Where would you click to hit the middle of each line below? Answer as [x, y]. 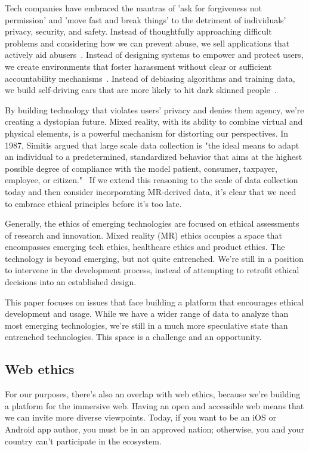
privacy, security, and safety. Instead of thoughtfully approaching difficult [138, 31]
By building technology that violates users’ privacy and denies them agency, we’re [154, 109]
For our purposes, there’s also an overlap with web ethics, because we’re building [153, 394]
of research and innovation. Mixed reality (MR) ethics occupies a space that [143, 235]
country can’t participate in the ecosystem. [83, 441]
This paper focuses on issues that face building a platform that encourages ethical [154, 302]
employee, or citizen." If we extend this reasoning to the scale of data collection [152, 180]
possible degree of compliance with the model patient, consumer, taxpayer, [141, 168]
